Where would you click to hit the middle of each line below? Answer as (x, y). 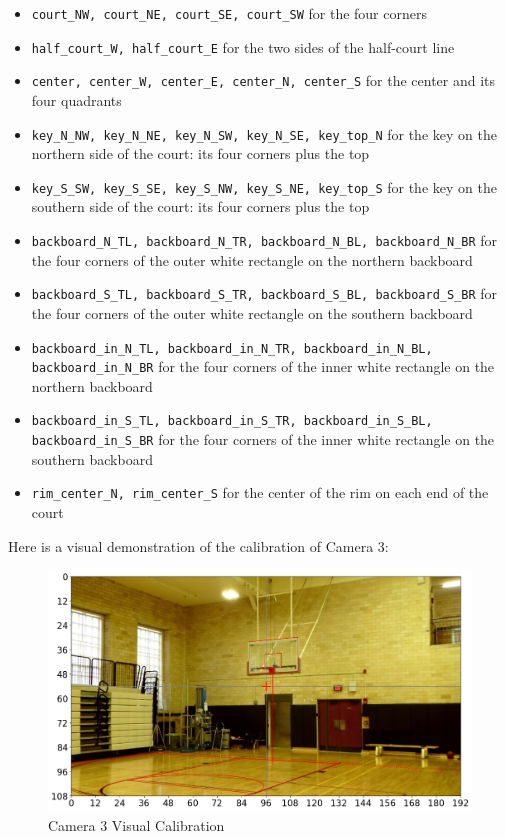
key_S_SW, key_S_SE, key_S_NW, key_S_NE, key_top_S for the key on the (264, 186)
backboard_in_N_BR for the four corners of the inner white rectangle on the (263, 366)
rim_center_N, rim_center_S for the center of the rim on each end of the (260, 492)
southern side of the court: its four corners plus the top (200, 206)
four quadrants (76, 99)
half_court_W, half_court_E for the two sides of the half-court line (243, 46)
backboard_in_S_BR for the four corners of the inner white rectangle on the (263, 439)
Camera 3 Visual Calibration (136, 824)
